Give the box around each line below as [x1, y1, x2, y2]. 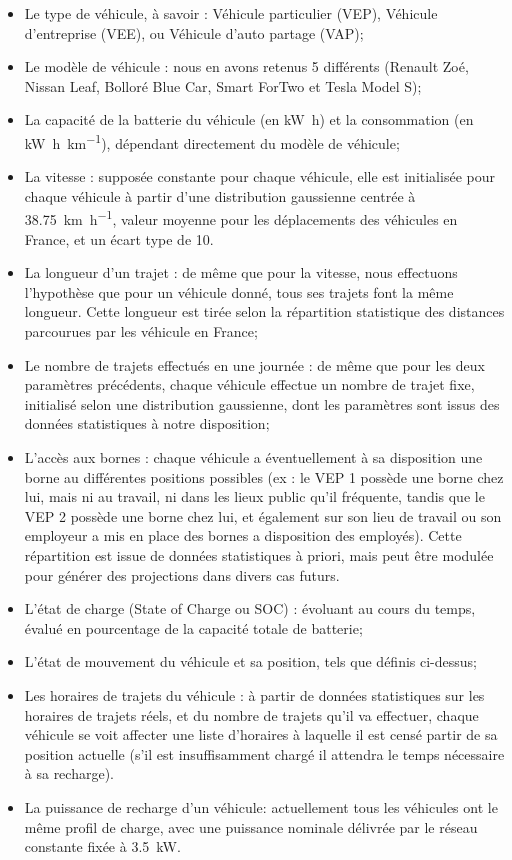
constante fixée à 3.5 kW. [24, 836, 181, 857]
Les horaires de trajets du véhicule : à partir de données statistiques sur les [24, 684, 485, 705]
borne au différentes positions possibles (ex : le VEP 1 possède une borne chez [24, 466, 504, 487]
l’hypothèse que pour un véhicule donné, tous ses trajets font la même [24, 281, 454, 302]
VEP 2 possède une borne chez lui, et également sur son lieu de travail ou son [24, 505, 502, 526]
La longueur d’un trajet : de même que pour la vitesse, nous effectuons [24, 262, 458, 283]
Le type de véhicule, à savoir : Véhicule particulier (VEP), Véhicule [24, 3, 438, 23]
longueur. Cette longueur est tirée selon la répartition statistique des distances [24, 301, 505, 322]
